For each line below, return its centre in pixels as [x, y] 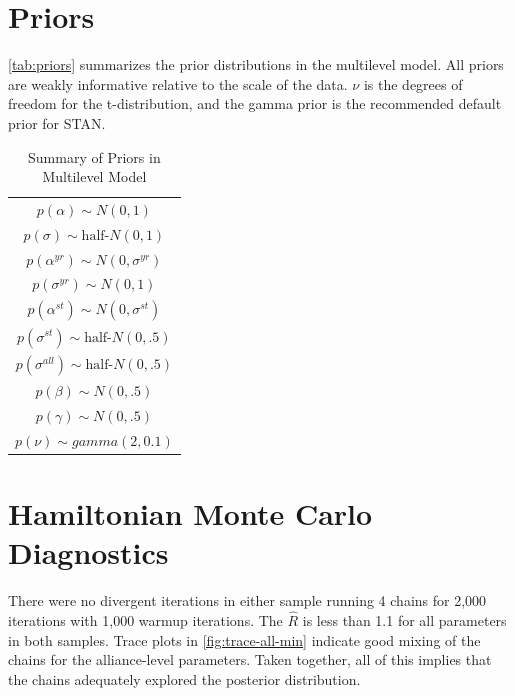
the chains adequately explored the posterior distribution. [184, 678]
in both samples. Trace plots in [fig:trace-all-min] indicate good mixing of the [244, 639]
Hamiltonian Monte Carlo [190, 513]
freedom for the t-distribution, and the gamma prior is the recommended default [255, 103]
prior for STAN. [57, 122]
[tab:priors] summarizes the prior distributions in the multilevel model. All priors [256, 64]
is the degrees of [413, 83]
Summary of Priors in [94, 156]
